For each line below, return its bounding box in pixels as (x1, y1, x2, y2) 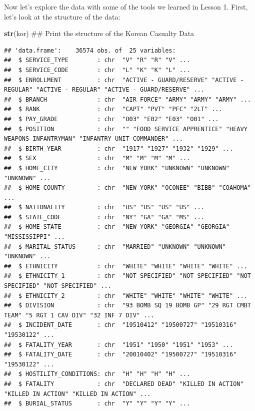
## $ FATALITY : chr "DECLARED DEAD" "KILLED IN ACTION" (4, 380, 244, 387)
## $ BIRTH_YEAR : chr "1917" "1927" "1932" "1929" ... (4, 145, 233, 152)
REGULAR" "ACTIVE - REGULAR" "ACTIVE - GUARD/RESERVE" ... (4, 86, 204, 94)
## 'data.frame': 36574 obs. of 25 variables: (4, 47, 176, 54)
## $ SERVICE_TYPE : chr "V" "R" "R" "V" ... (4, 57, 190, 64)
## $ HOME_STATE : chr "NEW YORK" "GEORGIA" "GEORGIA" (4, 223, 230, 231)
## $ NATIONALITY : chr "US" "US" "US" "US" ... (4, 204, 204, 211)
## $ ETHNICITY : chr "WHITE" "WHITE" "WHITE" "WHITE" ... (4, 262, 247, 270)
